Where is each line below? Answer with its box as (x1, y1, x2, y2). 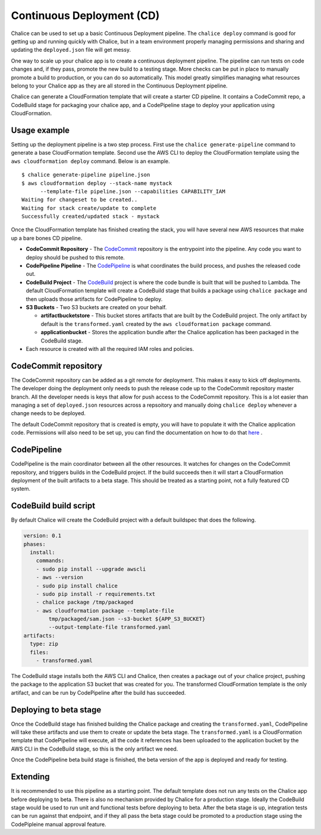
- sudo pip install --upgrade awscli (36, 566, 146, 572)
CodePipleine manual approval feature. (11, 821, 106, 828)
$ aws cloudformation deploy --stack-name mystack (21, 180, 172, 187)
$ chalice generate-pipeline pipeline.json (21, 171, 150, 178)
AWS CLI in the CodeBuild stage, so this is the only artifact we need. (11, 745, 178, 752)
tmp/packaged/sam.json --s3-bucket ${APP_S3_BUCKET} (48, 616, 206, 623)
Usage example (11, 125, 70, 135)
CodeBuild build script (11, 501, 96, 511)
